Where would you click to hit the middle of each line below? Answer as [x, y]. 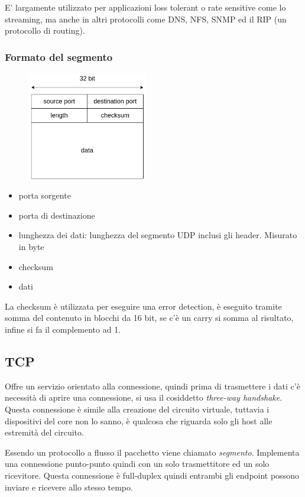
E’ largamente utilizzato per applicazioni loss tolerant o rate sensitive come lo [145, 7]
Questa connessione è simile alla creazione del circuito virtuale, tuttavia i [137, 409]
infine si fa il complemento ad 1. [63, 329]
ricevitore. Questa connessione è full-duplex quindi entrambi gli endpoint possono [152, 475]
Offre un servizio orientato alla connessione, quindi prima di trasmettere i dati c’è [152, 386]
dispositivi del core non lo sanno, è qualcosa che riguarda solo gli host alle [139, 420]
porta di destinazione [57, 215]
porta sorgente [45, 195]
